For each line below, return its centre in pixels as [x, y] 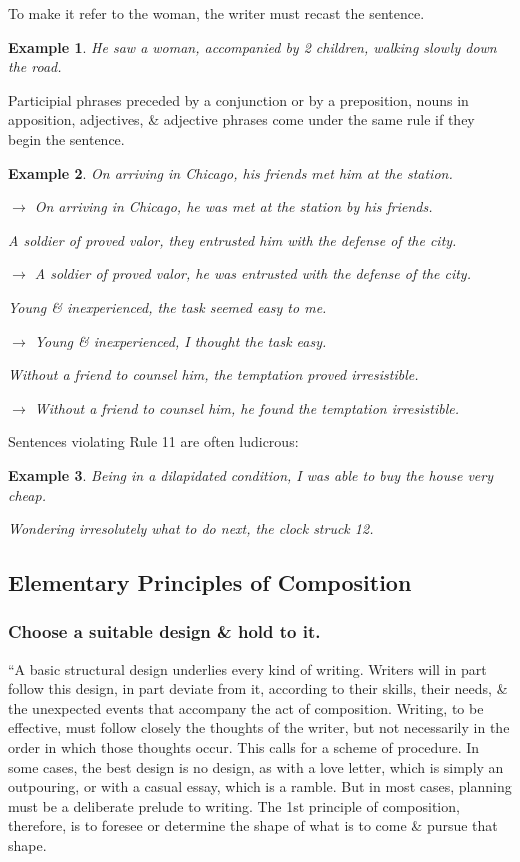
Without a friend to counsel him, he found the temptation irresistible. [247, 407]
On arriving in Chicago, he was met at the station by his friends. [233, 206]
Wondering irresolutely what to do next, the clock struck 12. [191, 528]
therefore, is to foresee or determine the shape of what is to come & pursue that [253, 825]
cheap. [27, 494]
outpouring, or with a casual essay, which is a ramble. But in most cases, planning [260, 786]
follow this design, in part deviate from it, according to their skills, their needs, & [258, 688]
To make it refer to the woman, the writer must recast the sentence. [216, 13]
